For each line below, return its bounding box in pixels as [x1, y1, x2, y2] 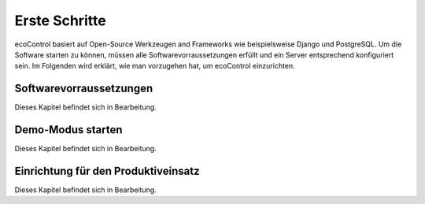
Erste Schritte [14, 12, 106, 29]
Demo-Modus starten [14, 123, 123, 137]
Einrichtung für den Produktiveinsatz [14, 164, 200, 177]
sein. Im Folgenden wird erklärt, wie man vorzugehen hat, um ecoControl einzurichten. [14, 61, 295, 71]
